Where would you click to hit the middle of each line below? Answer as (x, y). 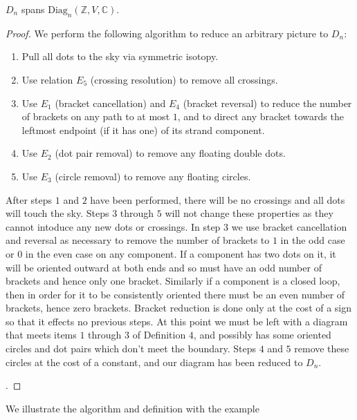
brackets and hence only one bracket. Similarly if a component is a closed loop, (173, 281)
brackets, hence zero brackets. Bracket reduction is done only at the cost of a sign (179, 308)
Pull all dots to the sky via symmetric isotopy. (120, 56)
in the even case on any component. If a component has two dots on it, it (181, 253)
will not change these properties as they (249, 213)
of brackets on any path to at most (96, 116)
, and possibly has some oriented (262, 335)
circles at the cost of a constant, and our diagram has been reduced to (154, 362)
